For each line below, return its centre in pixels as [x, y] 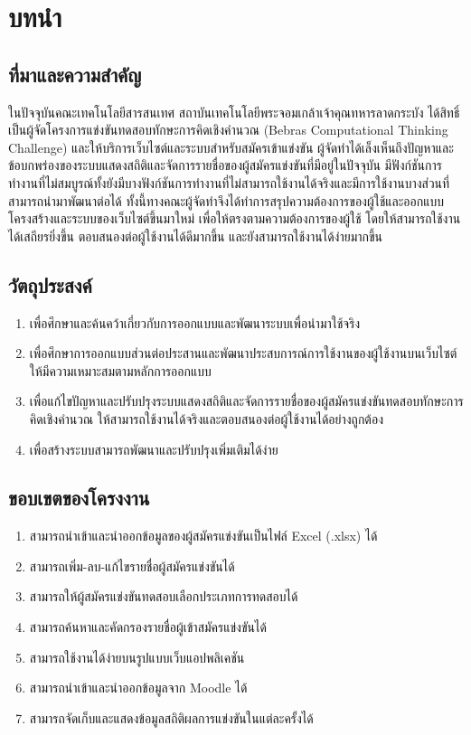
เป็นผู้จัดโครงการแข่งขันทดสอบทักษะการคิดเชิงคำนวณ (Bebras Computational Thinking [228, 130]
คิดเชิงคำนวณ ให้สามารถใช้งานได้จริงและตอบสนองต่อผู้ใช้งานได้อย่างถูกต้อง [206, 418]
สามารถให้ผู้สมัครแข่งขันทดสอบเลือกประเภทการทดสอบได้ [164, 596]
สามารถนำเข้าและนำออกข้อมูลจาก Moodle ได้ [138, 688]
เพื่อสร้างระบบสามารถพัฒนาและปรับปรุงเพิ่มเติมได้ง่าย [154, 449]
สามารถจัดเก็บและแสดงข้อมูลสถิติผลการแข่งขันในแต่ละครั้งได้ [171, 717]
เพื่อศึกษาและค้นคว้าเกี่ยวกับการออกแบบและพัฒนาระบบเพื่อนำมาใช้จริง [195, 322]
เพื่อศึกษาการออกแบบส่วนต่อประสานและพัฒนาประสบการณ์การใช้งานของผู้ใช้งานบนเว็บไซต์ [243, 353]
